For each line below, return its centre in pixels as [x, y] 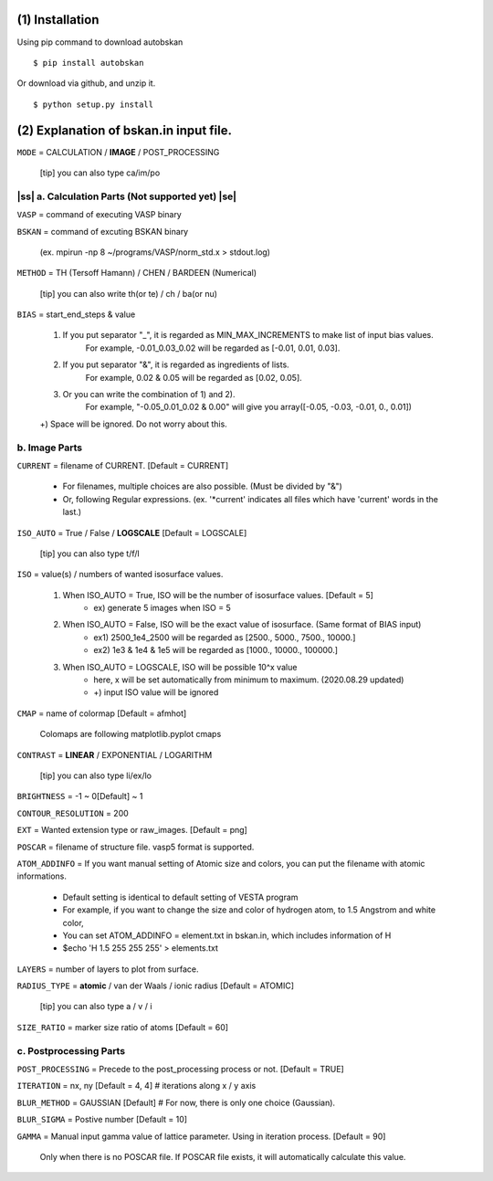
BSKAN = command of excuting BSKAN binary [103, 231]
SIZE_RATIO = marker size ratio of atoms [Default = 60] [122, 1027]
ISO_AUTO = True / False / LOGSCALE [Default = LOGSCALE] [132, 533]
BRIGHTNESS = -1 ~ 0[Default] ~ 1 [80, 796]
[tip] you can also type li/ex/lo [96, 775]
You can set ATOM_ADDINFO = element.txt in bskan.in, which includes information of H [227, 935]
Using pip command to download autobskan [100, 42]
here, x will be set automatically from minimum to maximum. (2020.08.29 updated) [249, 680]
